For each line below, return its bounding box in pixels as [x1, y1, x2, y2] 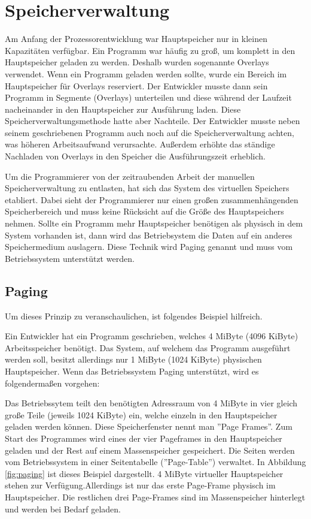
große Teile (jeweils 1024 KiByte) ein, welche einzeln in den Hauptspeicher [5, 408, 278, 421]
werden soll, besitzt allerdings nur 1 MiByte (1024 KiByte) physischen [5, 353, 262, 366]
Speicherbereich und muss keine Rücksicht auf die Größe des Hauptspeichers [5, 205, 284, 218]
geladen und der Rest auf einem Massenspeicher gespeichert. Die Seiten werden [5, 443, 295, 456]
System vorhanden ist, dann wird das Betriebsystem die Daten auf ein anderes [5, 228, 292, 241]
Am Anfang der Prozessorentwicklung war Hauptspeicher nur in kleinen [5, 32, 267, 45]
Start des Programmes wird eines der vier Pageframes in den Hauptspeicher [5, 432, 282, 444]
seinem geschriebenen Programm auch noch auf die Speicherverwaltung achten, [5, 126, 294, 138]
